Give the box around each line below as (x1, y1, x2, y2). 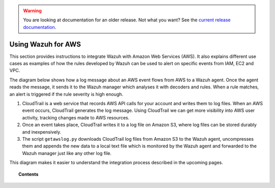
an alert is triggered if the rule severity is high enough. (9, 91, 123, 97)
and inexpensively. (22, 129, 62, 135)
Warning (23, 8, 42, 14)
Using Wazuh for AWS (9, 40, 81, 48)
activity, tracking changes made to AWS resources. (22, 114, 130, 120)
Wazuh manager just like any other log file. (22, 150, 112, 156)
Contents (18, 171, 39, 177)
